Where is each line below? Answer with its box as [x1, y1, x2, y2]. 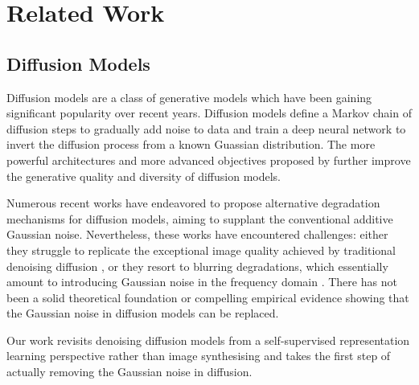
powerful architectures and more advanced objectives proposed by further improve [6, 151, 411, 168]
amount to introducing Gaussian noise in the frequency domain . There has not [6, 273, 397, 290]
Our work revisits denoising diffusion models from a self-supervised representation [6, 331, 410, 348]
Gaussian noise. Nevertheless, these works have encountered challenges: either [6, 226, 388, 243]
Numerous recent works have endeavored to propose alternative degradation [6, 195, 380, 211]
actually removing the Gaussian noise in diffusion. [6, 363, 253, 380]
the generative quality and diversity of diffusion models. [6, 167, 281, 184]
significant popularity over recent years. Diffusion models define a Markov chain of [6, 104, 412, 121]
